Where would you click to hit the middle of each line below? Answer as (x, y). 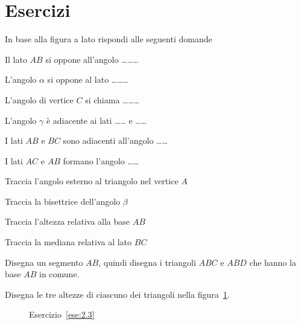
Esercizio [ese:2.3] (62, 314)
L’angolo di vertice (39, 99)
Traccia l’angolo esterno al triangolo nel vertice (92, 181)
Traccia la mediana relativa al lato (68, 242)
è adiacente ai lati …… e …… (97, 120)
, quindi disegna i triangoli (147, 262)
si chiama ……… (112, 99)
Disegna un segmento (44, 262)
